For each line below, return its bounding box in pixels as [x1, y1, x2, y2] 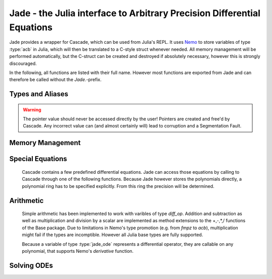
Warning [23, 106, 41, 113]
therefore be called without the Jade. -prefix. [9, 77, 102, 83]
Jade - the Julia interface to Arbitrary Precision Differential [9, 8, 260, 19]
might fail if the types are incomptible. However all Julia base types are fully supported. [22, 232, 203, 238]
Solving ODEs [9, 261, 53, 269]
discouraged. [9, 60, 37, 66]
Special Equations [9, 155, 67, 163]
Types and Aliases [9, 90, 69, 98]
